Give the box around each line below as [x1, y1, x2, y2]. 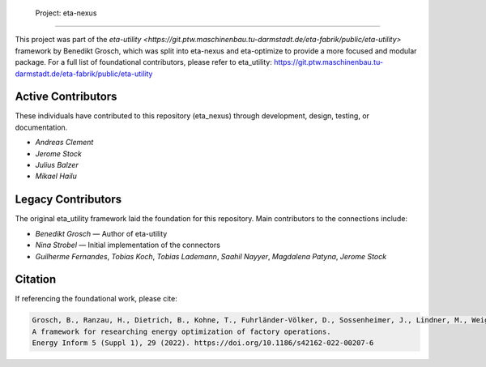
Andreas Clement [35, 138, 94, 147]
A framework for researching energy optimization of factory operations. [32, 326, 331, 336]
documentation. [15, 122, 68, 132]
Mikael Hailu [35, 171, 77, 181]
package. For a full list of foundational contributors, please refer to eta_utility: [15, 58, 273, 67]
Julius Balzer [35, 160, 79, 170]
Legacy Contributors [15, 193, 122, 207]
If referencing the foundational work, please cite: [15, 294, 177, 304]
